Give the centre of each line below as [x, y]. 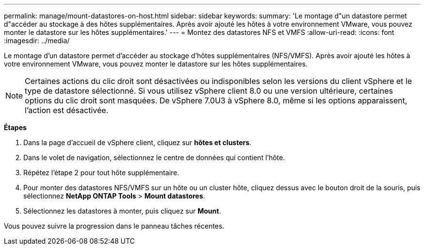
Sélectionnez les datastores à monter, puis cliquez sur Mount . [122, 211]
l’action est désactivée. [67, 110]
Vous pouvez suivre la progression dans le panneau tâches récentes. [114, 226]
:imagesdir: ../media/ [37, 41]
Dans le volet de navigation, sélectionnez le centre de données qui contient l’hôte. [154, 158]
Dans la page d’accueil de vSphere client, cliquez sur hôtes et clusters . [138, 142]
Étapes [15, 127]
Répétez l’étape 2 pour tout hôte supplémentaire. [101, 173]
